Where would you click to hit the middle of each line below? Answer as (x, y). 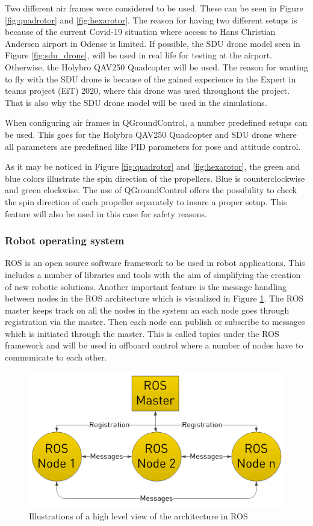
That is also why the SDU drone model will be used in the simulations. (136, 102)
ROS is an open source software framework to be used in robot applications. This (155, 263)
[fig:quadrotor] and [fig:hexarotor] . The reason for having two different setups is (151, 20)
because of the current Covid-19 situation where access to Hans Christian (140, 32)
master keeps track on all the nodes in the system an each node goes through (147, 310)
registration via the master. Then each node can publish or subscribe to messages (155, 322)
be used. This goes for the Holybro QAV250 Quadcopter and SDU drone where (151, 134)
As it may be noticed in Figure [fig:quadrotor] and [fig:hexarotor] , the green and (153, 166)
